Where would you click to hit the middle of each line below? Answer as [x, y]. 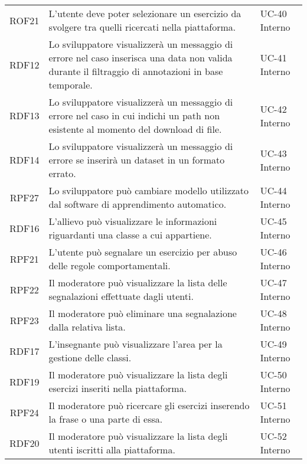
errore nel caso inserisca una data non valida [141, 58]
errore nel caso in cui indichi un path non [134, 115]
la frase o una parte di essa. [106, 419]
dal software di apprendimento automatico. [138, 204]
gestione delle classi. [90, 357]
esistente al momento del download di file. [135, 129]
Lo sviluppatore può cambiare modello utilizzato [149, 190]
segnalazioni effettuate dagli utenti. [121, 296]
